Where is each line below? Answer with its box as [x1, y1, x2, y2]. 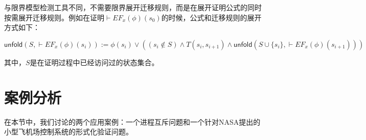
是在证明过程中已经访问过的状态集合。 [30, 57, 159, 67]
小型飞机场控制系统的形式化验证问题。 [4, 126, 133, 137]
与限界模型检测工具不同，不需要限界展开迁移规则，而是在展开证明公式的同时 [4, 2, 262, 12]
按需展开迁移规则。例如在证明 [4, 12, 104, 22]
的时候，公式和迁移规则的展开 [161, 12, 262, 22]
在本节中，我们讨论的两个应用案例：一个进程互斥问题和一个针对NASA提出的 [4, 116, 261, 127]
